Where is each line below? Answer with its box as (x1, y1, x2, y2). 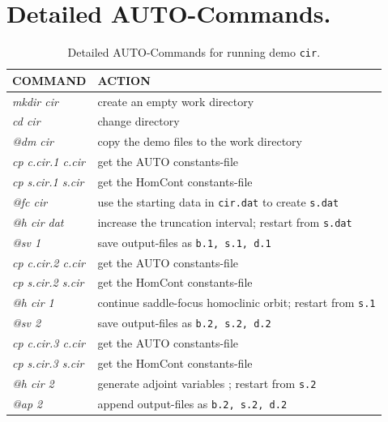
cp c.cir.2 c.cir (12, 254, 85, 271)
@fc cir (12, 193, 48, 210)
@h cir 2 (12, 374, 54, 391)
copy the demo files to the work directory (97, 133, 302, 150)
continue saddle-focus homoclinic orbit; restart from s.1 (97, 294, 376, 311)
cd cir (12, 113, 41, 130)
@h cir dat (12, 213, 64, 230)
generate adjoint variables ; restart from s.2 (97, 374, 317, 391)
